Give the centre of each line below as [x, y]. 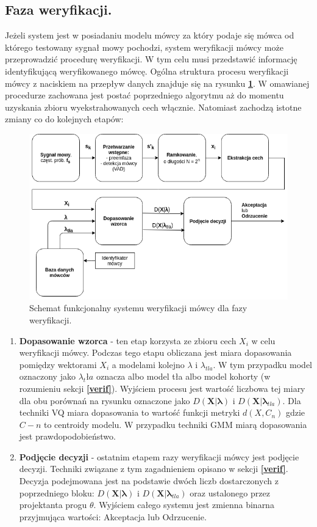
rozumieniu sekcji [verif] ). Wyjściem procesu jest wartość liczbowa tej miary [162, 388]
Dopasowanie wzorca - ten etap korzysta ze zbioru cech [128, 340]
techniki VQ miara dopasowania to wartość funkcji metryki [130, 412]
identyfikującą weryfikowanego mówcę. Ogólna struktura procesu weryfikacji [147, 71]
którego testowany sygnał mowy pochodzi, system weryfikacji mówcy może [144, 47]
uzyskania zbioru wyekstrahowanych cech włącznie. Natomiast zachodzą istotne [153, 107]
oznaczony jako [47, 376]
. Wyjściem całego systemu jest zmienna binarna [184, 505]
